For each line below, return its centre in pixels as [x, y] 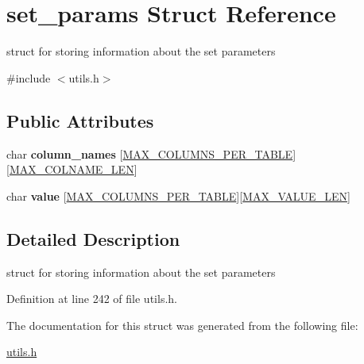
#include [29, 77]
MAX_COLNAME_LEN [72, 169]
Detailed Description [93, 238]
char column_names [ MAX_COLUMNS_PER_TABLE [150, 153]
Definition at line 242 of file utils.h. [92, 299]
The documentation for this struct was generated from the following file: [182, 325]
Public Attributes [80, 120]
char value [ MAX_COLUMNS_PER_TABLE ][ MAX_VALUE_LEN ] [178, 195]
